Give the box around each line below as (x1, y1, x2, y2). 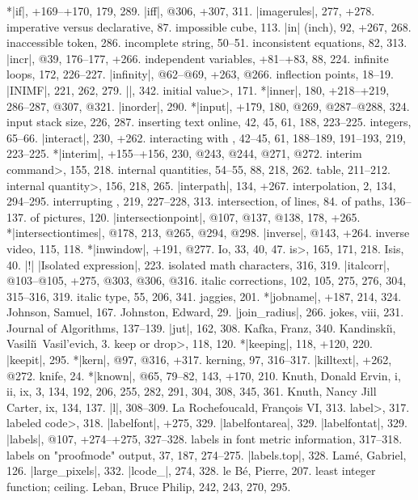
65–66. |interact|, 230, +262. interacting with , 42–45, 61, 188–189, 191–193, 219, (6, 129, 406, 146)
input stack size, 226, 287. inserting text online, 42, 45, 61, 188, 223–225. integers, (6, 113, 412, 130)
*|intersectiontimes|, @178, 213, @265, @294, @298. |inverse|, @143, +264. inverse (6, 224, 410, 241)
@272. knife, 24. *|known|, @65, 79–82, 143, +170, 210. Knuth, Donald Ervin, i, (6, 367, 401, 383)
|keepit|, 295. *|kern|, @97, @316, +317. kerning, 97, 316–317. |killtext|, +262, (6, 351, 392, 368)
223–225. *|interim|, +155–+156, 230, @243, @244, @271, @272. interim (6, 145, 362, 162)
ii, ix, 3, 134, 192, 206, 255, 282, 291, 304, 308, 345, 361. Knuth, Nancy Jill (6, 383, 377, 400)
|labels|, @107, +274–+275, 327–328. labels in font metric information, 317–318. (6, 430, 403, 447)
